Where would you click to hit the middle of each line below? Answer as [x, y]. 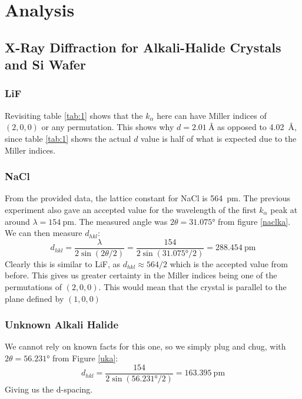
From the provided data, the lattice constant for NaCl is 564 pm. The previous [148, 198]
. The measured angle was [121, 221]
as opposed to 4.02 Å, [257, 127]
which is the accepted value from [229, 263]
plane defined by [34, 298]
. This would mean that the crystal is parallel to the [193, 286]
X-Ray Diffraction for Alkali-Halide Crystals [143, 47]
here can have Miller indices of [212, 115]
